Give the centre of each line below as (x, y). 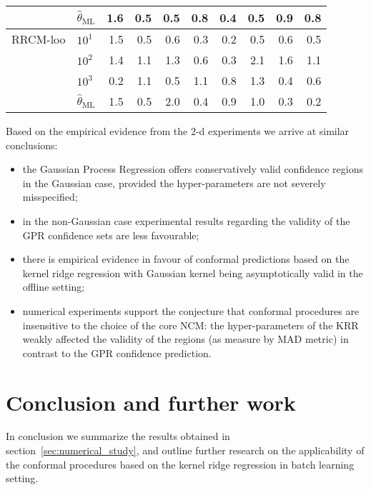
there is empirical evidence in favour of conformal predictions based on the (186, 259)
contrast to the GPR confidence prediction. (117, 352)
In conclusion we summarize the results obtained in (118, 436)
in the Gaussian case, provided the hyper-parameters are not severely (174, 182)
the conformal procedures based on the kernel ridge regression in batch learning (180, 464)
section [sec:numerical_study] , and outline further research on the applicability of (185, 450)
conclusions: (32, 145)
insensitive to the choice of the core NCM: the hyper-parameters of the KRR (191, 325)
